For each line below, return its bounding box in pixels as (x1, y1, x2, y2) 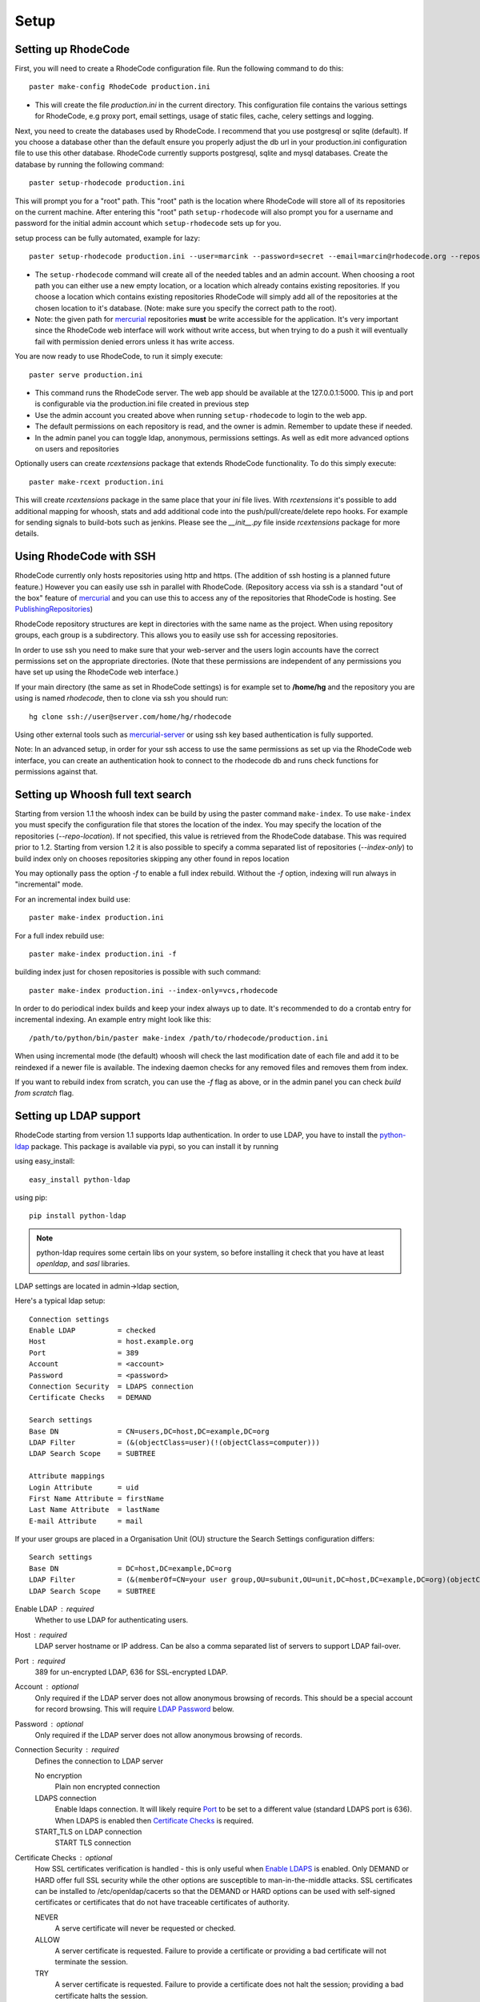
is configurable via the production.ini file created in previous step (34, 399, 250, 408)
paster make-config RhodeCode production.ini (29, 82, 211, 91)
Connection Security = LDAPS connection (29, 1381, 194, 1391)
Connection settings (29, 1314, 110, 1324)
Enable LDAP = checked (29, 1326, 156, 1335)
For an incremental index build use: (14, 894, 131, 904)
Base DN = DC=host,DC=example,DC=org (29, 1564, 232, 1573)
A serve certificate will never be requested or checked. (54, 1924, 236, 1933)
